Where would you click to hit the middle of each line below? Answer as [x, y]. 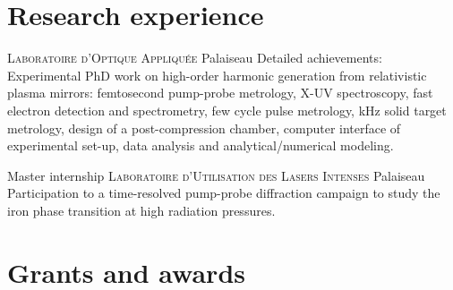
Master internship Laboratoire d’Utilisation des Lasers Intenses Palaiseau [216, 175]
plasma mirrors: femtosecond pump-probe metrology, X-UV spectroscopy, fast [220, 93]
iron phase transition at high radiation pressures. [141, 210]
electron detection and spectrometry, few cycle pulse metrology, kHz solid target [227, 110]
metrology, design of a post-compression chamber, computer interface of [204, 128]
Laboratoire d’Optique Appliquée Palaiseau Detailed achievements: [195, 58]
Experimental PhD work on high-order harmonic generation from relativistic [217, 75]
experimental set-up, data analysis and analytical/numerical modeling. [201, 145]
